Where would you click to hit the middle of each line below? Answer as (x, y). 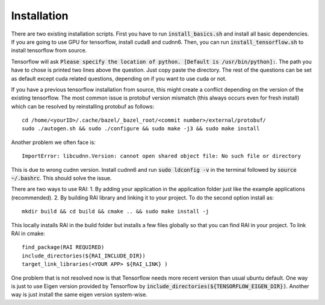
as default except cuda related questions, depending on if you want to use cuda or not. (119, 78)
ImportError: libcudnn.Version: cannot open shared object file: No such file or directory (161, 156)
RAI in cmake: (28, 233)
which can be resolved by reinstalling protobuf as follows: (83, 106)
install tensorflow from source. (49, 51)
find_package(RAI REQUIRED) (63, 247)
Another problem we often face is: (53, 142)
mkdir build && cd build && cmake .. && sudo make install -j (116, 212)
